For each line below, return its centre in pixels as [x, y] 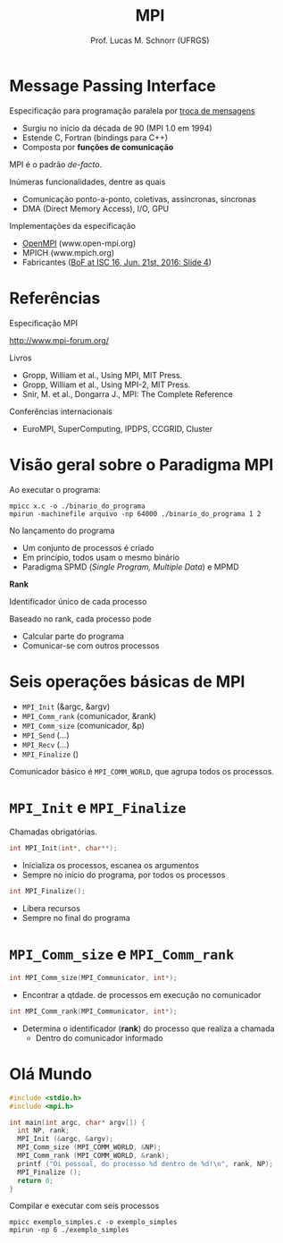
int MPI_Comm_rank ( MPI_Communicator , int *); [93, 1011]
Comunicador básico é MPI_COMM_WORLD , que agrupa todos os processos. [142, 771]
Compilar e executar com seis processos [84, 1206]
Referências [55, 298]
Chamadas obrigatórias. [54, 832]
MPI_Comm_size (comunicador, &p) [83, 725]
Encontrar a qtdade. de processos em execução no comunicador [141, 995]
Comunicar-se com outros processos [91, 646]
